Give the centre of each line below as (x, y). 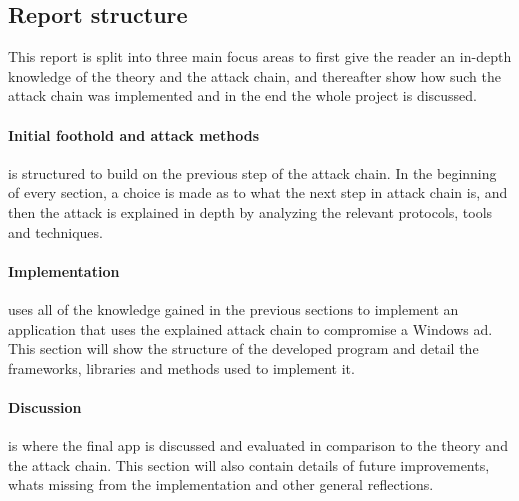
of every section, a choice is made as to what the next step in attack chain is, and (258, 192)
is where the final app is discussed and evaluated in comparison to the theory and (258, 445)
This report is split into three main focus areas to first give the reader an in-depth (260, 56)
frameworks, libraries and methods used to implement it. (181, 367)
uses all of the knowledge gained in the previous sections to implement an (233, 308)
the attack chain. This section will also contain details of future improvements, (249, 464)
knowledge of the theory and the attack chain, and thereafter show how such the (254, 75)
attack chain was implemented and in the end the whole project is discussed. (242, 95)
